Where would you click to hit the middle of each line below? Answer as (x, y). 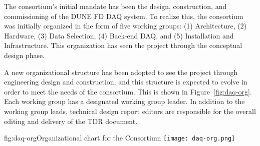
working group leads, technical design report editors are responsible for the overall (130, 111)
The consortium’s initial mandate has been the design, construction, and (115, 6)
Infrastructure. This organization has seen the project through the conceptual (123, 45)
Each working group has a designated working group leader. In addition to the (124, 101)
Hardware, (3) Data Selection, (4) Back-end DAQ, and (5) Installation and (119, 35)
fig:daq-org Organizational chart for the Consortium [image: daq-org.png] (120, 138)
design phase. (25, 55)
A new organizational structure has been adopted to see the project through (121, 72)
